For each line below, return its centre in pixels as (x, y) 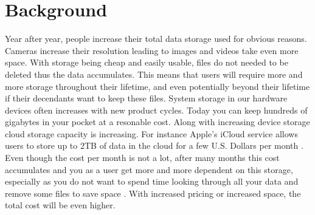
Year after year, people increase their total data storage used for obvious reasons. (156, 39)
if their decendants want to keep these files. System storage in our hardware (146, 98)
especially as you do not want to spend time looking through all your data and (152, 181)
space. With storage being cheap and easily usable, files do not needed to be (147, 62)
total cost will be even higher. (60, 205)
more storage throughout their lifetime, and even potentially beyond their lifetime (157, 86)
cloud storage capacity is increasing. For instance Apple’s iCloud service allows (151, 133)
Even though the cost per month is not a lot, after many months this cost (142, 158)
